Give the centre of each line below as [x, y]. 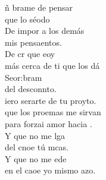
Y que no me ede [36, 158]
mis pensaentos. [33, 42]
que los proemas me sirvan [53, 112]
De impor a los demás [45, 31]
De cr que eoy [30, 54]
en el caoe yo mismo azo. [50, 170]
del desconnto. [31, 89]
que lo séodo [27, 19]
